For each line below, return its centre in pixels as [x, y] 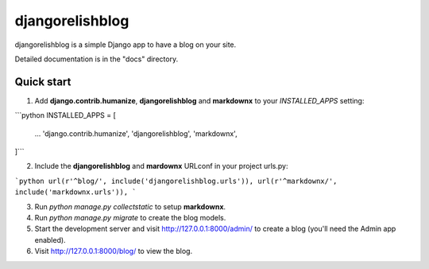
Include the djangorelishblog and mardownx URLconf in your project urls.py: [161, 166]
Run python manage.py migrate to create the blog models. [130, 217]
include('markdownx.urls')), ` [75, 192]
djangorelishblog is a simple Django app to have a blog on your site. [126, 45]
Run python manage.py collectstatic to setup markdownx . [130, 206]
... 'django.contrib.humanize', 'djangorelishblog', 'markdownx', [136, 133]
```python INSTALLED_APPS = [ [66, 115]
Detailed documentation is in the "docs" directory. [97, 59]
